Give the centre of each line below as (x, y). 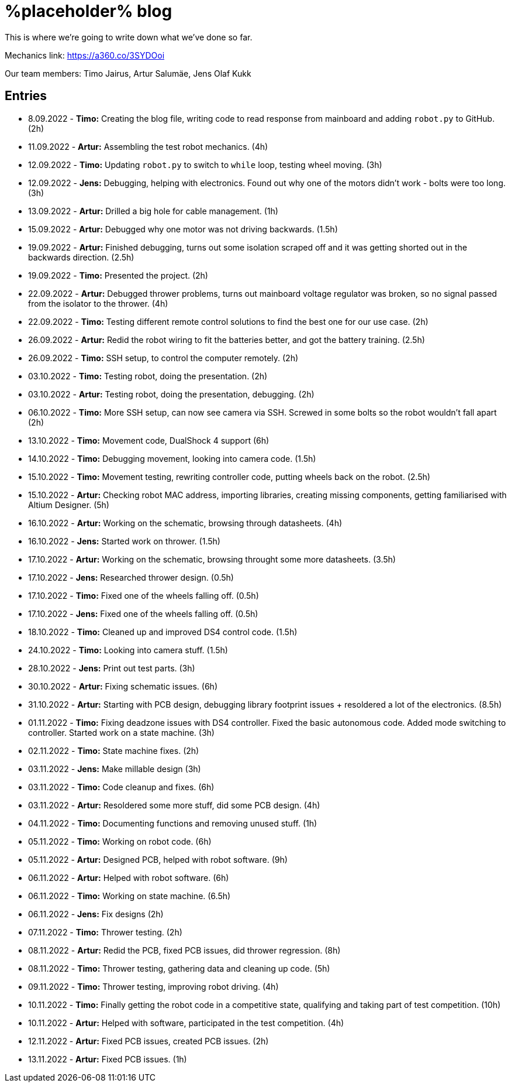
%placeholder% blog (89, 11)
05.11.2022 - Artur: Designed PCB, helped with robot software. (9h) (158, 859)
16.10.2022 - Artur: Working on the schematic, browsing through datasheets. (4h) (185, 523)
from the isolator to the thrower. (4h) (98, 303)
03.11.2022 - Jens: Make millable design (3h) (115, 769)
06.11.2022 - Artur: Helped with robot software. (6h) (129, 877)
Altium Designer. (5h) (69, 505)
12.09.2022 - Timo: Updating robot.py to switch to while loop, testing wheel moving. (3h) (205, 164)
